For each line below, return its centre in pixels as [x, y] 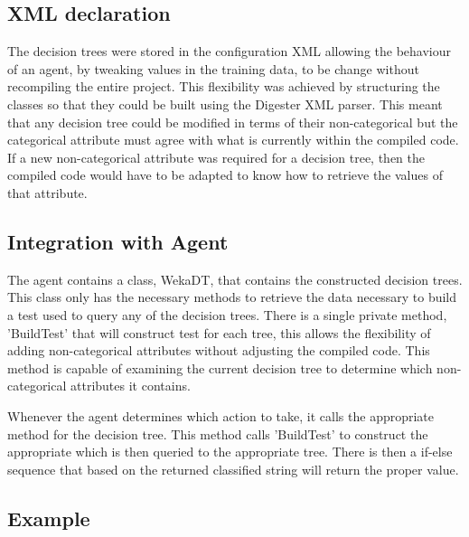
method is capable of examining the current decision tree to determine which [220, 367]
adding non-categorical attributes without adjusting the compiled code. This [219, 350]
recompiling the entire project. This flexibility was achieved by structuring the [224, 86]
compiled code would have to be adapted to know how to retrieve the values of [225, 175]
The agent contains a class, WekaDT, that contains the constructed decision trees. [235, 279]
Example [49, 518]
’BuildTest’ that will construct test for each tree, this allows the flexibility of [219, 332]
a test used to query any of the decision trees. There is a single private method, [227, 314]
